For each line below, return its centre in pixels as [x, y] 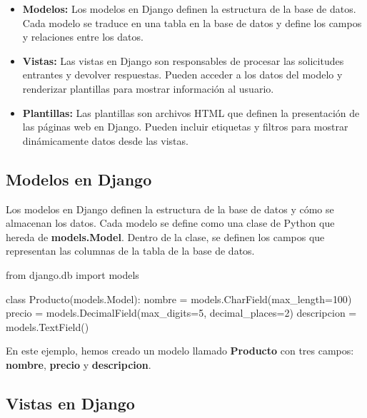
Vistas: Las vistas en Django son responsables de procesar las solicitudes [183, 60]
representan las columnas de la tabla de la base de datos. [130, 251]
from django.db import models [72, 274]
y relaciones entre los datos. [83, 37]
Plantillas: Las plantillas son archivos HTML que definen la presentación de [191, 112]
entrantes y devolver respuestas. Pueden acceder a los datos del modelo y [182, 75]
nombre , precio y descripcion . [79, 364]
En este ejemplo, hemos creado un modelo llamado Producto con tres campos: [180, 351]
